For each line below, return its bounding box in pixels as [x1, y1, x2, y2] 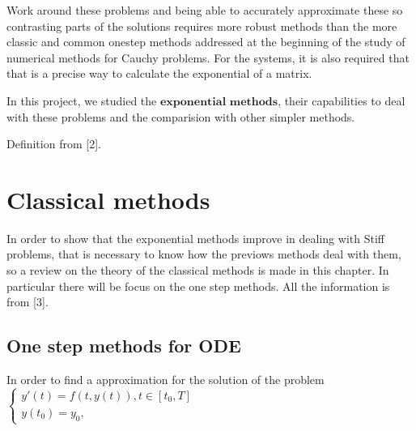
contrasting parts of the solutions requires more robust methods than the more [6, 17, 397, 34]
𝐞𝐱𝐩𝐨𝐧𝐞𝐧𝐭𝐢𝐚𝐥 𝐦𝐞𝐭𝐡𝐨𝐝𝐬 [159, 96, 278, 108]
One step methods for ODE [6, 333, 241, 358]
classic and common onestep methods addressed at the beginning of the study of [6, 33, 405, 50]
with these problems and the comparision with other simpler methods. [6, 108, 355, 125]
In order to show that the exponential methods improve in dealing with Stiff [6, 229, 384, 246]
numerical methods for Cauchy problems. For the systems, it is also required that [6, 49, 410, 66]
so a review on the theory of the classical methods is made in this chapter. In [6, 262, 389, 279]
